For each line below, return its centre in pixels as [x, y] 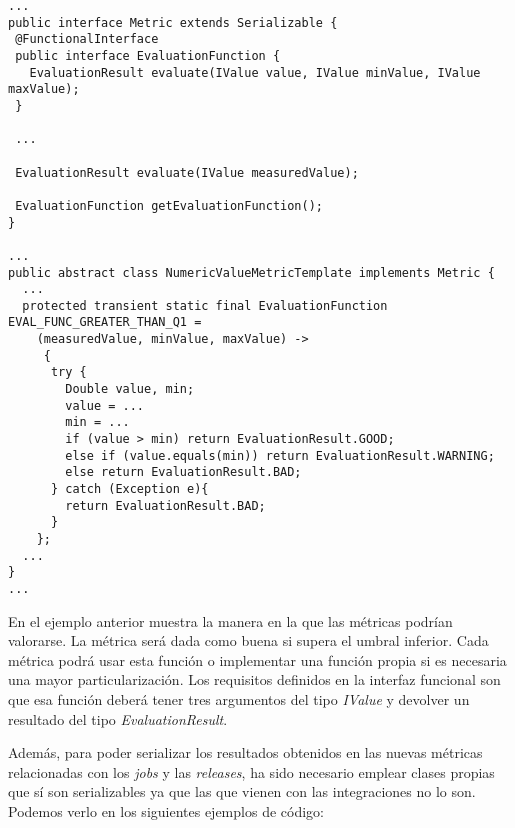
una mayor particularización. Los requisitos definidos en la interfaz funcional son [254, 679]
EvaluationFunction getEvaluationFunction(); [169, 205]
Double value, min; [130, 389]
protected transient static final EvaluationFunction [205, 305]
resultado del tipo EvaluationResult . [118, 718]
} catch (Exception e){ [129, 489]
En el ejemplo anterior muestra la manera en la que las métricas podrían [230, 620]
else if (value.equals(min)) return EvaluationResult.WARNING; [280, 455]
